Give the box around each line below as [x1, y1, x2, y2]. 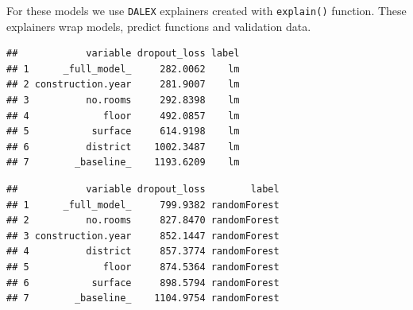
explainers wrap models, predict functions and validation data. [6, 17, 311, 34]
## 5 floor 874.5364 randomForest [6, 261, 280, 273]
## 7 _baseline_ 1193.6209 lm [6, 157, 240, 169]
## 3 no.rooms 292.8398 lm [6, 95, 240, 107]
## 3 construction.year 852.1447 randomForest [6, 230, 280, 242]
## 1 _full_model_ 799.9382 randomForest [6, 199, 280, 211]
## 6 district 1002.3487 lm [6, 141, 240, 153]
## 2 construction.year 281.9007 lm [6, 79, 240, 91]
